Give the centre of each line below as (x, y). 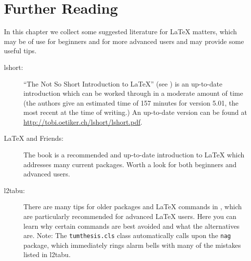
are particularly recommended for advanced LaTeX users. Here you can (130, 216)
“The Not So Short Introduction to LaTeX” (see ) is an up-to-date (123, 83)
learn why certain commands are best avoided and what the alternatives (132, 226)
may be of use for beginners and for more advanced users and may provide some (124, 41)
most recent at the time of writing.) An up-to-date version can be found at (135, 112)
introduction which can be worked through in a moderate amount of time (133, 93)
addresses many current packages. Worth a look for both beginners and (130, 164)
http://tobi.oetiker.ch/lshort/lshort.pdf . (83, 121)
